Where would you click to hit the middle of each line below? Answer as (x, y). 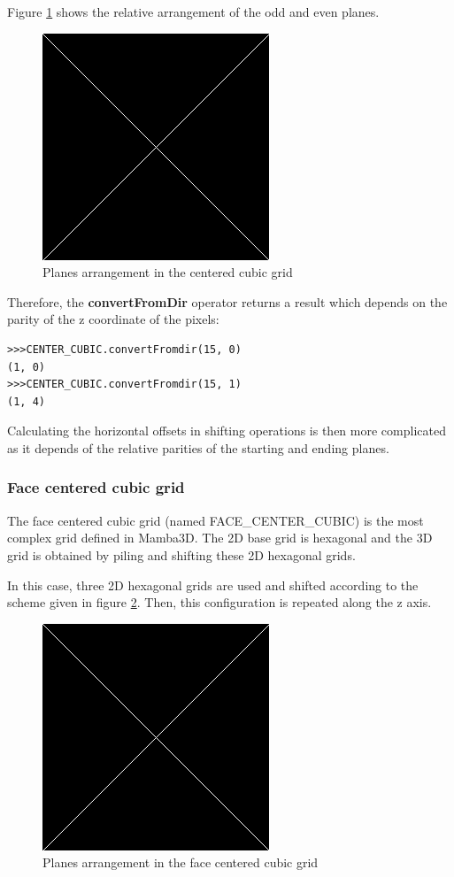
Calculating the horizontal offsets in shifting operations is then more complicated (227, 431)
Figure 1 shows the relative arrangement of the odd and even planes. (193, 12)
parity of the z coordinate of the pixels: (113, 319)
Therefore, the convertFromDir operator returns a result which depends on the (227, 301)
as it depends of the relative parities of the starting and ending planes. (198, 447)
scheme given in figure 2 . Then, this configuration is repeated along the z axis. (219, 602)
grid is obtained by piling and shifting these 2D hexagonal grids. (181, 554)
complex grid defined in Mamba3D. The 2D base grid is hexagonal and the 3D (220, 538)
